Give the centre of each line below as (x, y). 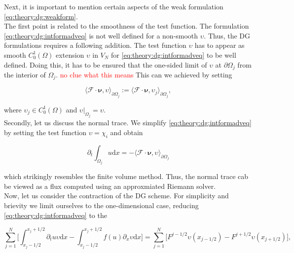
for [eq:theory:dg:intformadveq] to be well (174, 54)
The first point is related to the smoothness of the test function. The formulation (127, 26)
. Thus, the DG (227, 35)
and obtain (127, 132)
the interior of (25, 75)
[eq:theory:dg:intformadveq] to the (55, 215)
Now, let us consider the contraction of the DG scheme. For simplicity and (116, 196)
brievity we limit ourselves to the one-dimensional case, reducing (101, 205)
